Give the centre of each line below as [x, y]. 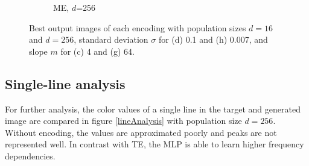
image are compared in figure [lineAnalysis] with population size [123, 121]
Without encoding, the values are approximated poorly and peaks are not [141, 132]
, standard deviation [111, 39]
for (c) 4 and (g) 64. [97, 51]
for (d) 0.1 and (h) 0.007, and [213, 39]
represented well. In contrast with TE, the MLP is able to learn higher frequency [154, 144]
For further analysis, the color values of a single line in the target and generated [153, 109]
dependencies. [30, 155]
